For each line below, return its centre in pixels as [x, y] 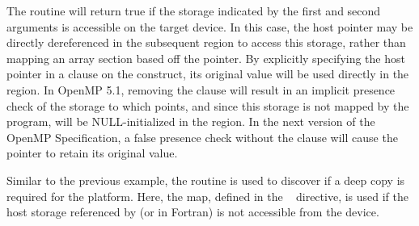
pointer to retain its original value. [92, 153]
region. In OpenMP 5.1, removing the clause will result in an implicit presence [201, 89]
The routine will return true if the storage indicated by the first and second [194, 10]
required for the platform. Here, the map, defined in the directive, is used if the [208, 196]
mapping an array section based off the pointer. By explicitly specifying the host [206, 58]
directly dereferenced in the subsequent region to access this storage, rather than [206, 42]
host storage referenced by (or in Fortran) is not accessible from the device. [193, 212]
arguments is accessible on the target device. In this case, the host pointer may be [210, 26]
